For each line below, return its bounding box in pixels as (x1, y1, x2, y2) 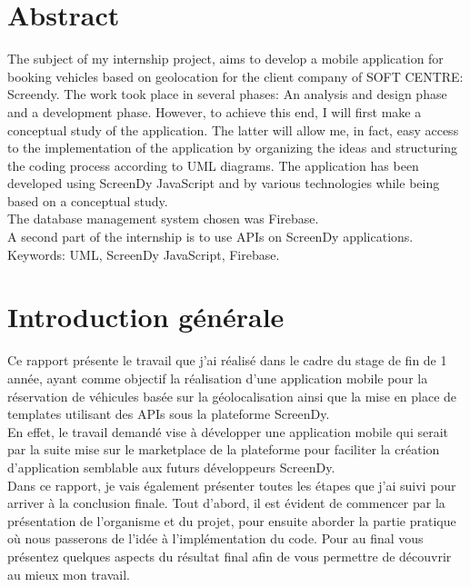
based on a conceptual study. (7, 191, 168, 210)
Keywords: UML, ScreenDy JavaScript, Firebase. (7, 244, 280, 264)
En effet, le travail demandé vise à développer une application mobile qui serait (7, 422, 449, 441)
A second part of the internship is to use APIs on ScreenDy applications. (7, 227, 414, 246)
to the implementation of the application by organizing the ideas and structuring (7, 138, 457, 157)
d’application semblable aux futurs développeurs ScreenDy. (7, 457, 335, 476)
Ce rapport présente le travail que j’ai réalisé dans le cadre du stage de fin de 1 (7, 351, 447, 370)
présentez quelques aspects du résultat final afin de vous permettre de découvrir (7, 546, 452, 565)
